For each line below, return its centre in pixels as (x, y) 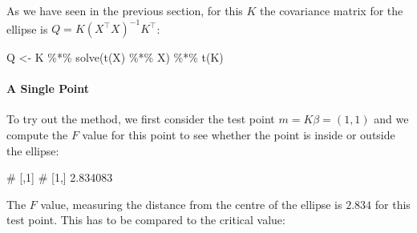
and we (391, 119)
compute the (37, 135)
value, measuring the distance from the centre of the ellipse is (191, 204)
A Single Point (48, 88)
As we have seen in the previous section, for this (125, 10)
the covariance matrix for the (332, 10)
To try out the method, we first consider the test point (141, 119)
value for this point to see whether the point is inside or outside (239, 135)
